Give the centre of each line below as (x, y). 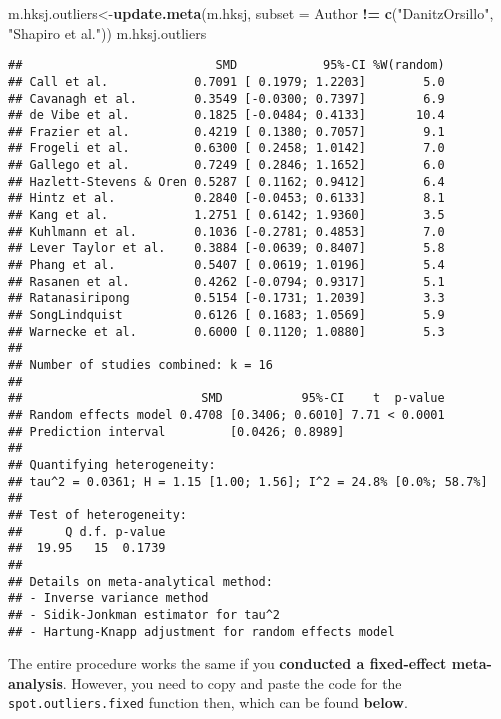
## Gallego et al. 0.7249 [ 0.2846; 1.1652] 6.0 (226, 165)
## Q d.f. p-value (87, 531)
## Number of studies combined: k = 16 (140, 365)
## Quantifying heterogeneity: (112, 464)
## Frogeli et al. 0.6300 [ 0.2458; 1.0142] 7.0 (226, 148)
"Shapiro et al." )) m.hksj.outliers (107, 32)
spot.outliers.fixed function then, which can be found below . (208, 702)
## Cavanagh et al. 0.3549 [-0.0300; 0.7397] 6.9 (226, 98)
